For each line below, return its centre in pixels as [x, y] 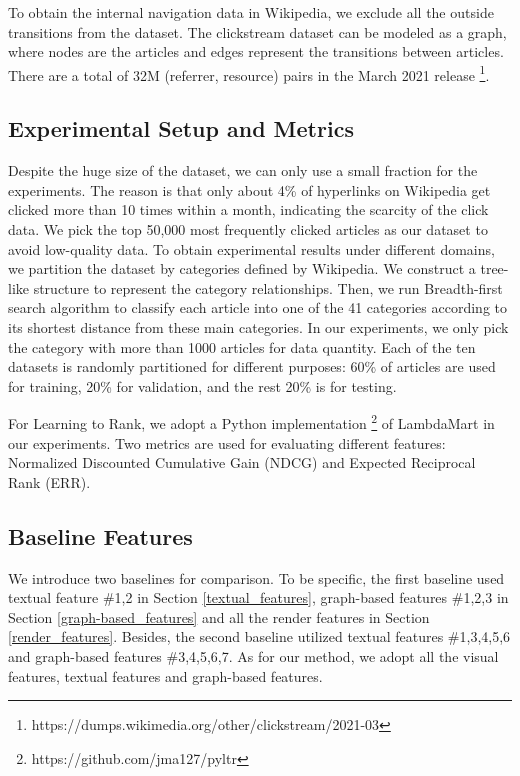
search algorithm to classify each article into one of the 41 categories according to [257, 307]
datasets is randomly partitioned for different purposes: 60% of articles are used [252, 366]
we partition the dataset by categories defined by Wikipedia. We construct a [242, 268]
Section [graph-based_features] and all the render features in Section [219, 616]
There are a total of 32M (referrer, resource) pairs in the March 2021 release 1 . [249, 73]
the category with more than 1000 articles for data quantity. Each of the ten [242, 346]
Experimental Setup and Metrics [181, 128]
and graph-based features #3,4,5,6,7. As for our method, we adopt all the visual [253, 655]
